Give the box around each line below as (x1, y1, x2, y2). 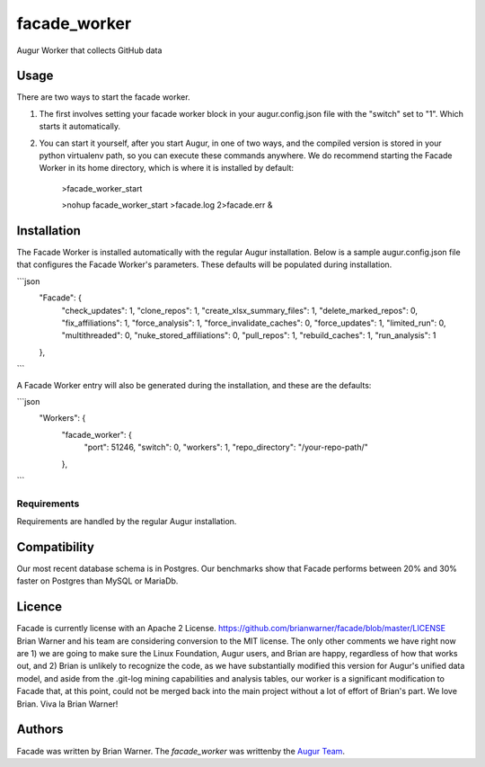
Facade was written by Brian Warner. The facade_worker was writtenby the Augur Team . (16, 745, 346, 756)
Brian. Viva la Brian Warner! (16, 698, 119, 709)
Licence (16, 599, 63, 615)
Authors (16, 722, 64, 737)
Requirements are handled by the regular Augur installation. (16, 516, 237, 527)
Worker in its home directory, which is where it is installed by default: (39, 163, 295, 174)
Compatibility (16, 540, 94, 555)
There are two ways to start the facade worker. (16, 92, 190, 103)
